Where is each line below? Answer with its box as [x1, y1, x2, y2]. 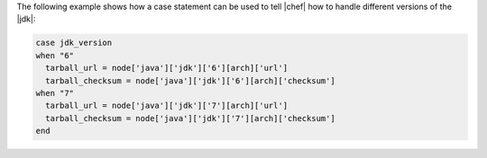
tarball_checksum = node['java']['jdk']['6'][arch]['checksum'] [45, 75, 335, 85]
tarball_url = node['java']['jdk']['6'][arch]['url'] [45, 63, 289, 74]
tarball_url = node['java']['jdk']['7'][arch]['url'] [45, 101, 289, 111]
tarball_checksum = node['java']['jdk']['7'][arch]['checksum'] [45, 113, 335, 123]
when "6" [35, 50, 75, 60]
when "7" [35, 88, 75, 98]
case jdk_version [35, 38, 113, 48]
